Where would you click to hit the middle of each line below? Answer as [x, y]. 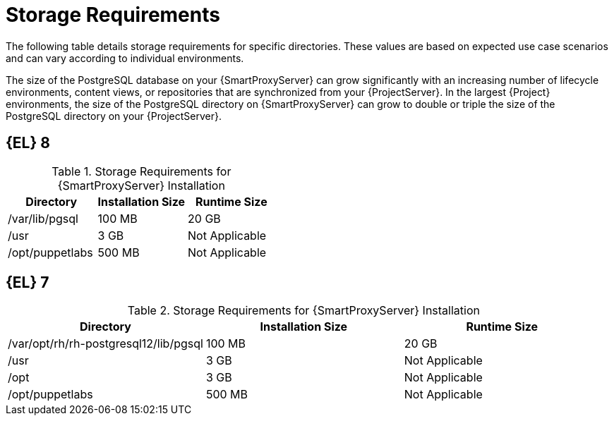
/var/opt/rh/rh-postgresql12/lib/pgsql [106, 344]
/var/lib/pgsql [43, 218]
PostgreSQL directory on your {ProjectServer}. [114, 116]
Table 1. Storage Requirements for [142, 171]
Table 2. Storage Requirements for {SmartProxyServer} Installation [303, 311]
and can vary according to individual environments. [125, 58]
